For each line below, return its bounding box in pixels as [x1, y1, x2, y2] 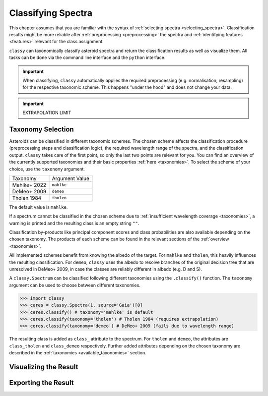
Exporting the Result [9, 378, 74, 387]
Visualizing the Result [9, 362, 78, 371]
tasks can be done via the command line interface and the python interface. [9, 55, 166, 60]
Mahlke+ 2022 [12, 181, 47, 188]
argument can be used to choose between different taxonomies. [9, 282, 141, 288]
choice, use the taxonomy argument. [9, 166, 85, 172]
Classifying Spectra [9, 7, 93, 18]
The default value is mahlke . [9, 204, 68, 210]
